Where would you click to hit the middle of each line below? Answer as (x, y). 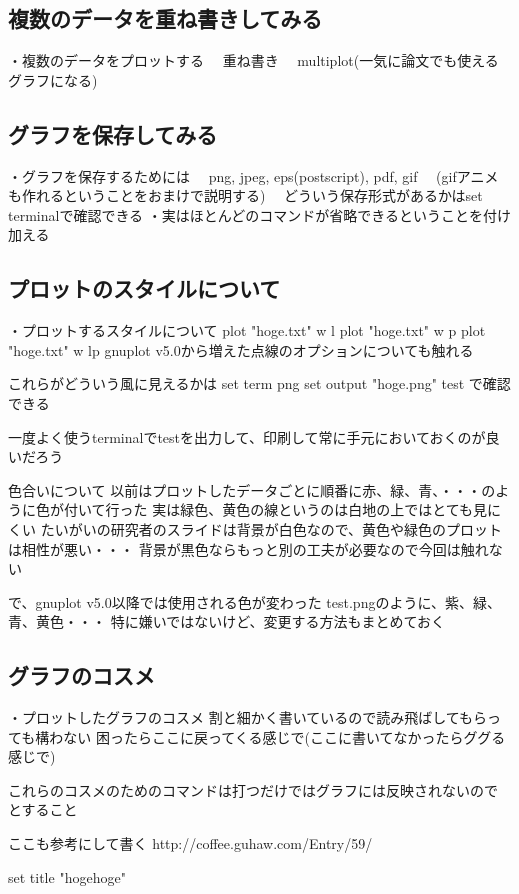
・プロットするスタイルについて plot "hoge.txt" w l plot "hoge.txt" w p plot (247, 330)
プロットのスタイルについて (144, 288)
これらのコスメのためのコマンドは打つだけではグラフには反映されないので (253, 789)
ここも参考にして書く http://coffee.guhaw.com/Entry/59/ (190, 843)
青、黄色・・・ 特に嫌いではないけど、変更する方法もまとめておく (227, 621)
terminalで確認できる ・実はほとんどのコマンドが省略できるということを (246, 214)
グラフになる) (53, 79)
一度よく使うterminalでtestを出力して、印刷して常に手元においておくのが (247, 436)
